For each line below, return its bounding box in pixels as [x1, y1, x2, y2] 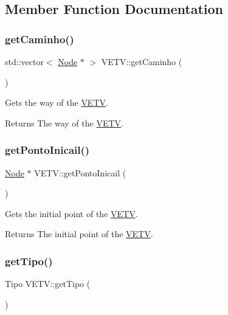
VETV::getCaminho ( [101, 55, 182, 67]
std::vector [5, 55, 44, 67]
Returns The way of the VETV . [5, 116, 123, 129]
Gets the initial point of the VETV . [5, 207, 138, 220]
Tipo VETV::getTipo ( [5, 277, 91, 290]
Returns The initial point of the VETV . [5, 227, 153, 240]
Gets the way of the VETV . [5, 96, 108, 109]
